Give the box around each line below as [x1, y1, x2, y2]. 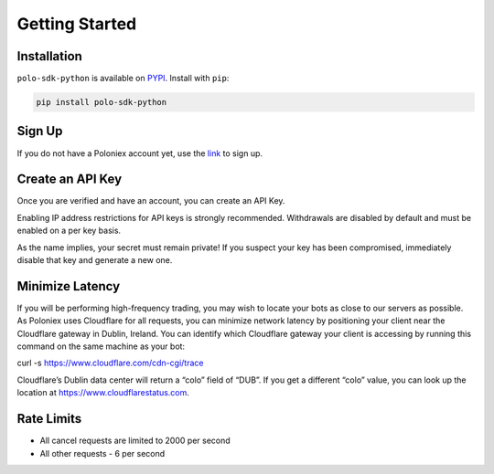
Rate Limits [16, 411, 82, 427]
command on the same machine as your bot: [16, 341, 186, 352]
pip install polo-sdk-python [36, 97, 167, 108]
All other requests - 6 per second [39, 448, 166, 458]
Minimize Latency [16, 279, 121, 294]
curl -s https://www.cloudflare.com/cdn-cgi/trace [16, 357, 204, 369]
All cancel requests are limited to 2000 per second [39, 435, 231, 447]
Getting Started [16, 14, 137, 34]
